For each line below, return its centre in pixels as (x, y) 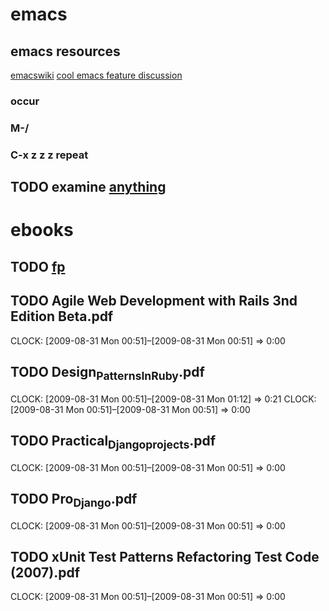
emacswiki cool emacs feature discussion (96, 75)
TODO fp (38, 266)
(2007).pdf (45, 572)
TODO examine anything (88, 187)
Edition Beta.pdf (62, 316)
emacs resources (65, 51)
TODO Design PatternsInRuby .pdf (107, 373)
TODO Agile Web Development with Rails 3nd (154, 301)
